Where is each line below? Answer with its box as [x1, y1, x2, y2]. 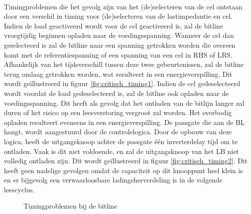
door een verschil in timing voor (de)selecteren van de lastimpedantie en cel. [4, 11, 233, 21]
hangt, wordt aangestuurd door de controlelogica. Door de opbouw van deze [4, 126, 232, 137]
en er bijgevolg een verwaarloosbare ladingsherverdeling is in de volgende [4, 175, 223, 185]
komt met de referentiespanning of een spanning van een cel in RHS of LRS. [4, 49, 233, 60]
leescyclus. [4, 184, 35, 194]
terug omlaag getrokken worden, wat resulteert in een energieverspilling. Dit [4, 68, 232, 79]
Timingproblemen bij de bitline [24, 201, 118, 211]
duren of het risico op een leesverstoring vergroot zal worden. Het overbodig [4, 107, 232, 118]
